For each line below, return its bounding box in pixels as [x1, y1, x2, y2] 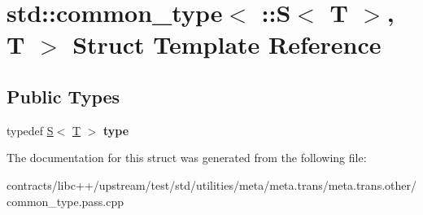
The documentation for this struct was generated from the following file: [7, 149, 367, 166]
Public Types [7, 83, 120, 108]
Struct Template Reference [72, 28, 382, 61]
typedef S [7, 121, 54, 138]
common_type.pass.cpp [7, 192, 124, 209]
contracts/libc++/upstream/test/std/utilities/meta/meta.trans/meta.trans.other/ [7, 176, 416, 193]
